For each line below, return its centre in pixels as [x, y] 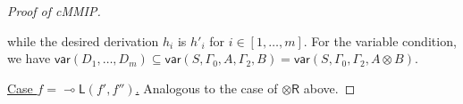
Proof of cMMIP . [54, 11]
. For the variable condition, [380, 40]
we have [29, 58]
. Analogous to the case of [206, 88]
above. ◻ [329, 88]
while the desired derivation [83, 40]
